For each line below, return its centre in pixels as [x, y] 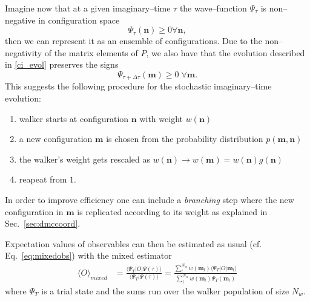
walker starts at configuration [74, 118]
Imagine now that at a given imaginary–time [88, 8]
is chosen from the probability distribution [185, 139]
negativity [24, 52]
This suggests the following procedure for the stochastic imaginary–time [138, 86]
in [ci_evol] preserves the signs [62, 64]
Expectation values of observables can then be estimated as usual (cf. [134, 243]
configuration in [34, 211]
